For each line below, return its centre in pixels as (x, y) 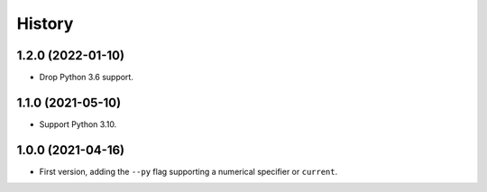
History (45, 23)
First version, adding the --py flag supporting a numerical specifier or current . (188, 171)
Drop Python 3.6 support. (87, 78)
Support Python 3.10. (78, 124)
